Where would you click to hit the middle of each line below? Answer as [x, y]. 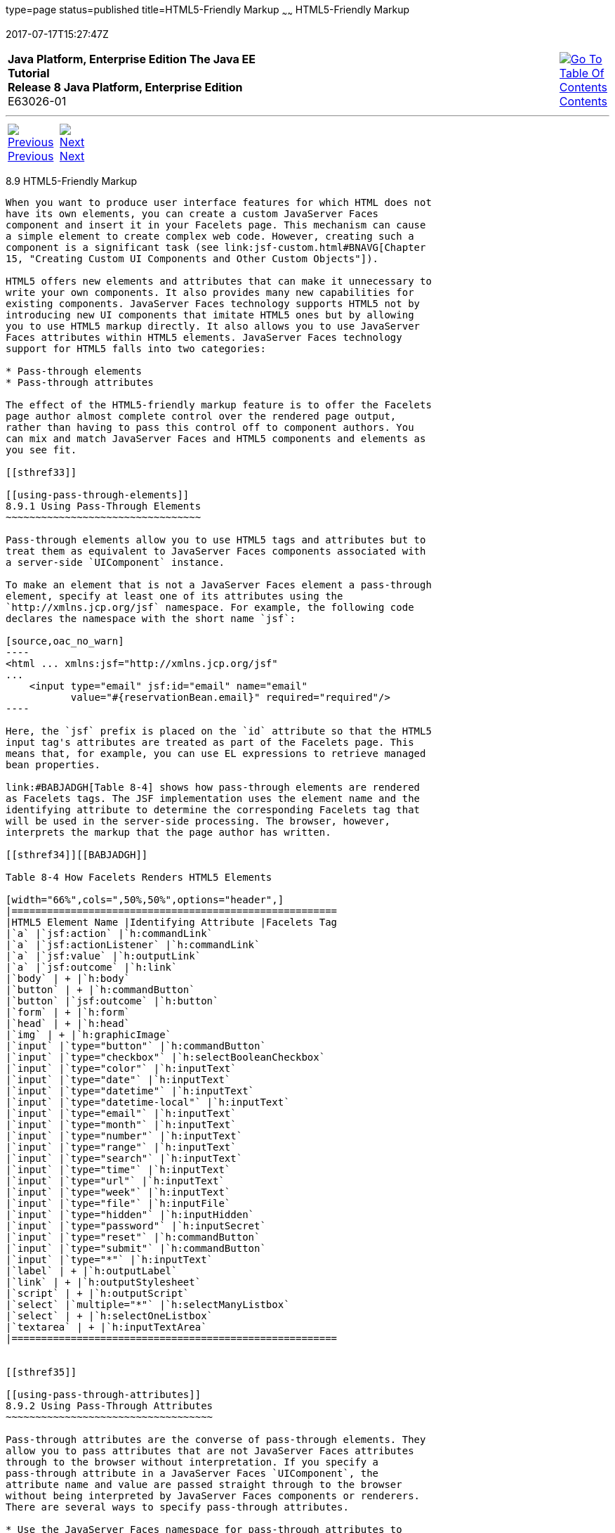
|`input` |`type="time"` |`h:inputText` [118, 1169]
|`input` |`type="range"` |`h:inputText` [121, 1147]
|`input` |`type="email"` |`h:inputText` [121, 1113]
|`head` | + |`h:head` [68, 1023]
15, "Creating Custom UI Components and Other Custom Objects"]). [192, 258]
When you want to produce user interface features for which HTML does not [219, 202]
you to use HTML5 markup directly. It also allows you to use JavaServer [213, 326]
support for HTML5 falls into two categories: [136, 348]
